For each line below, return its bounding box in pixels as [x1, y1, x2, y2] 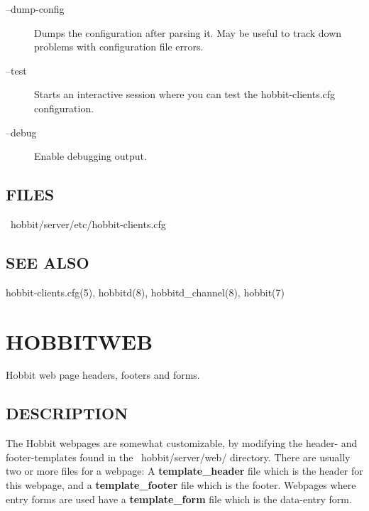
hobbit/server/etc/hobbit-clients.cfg [10, 216, 166, 231]
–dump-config [6, 1, 65, 16]
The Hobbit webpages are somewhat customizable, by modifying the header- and [6, 436, 358, 451]
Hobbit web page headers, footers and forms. [6, 367, 200, 382]
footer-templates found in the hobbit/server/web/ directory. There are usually [6, 449, 351, 464]
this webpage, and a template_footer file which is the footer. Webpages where [6, 478, 356, 493]
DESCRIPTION [6, 402, 128, 424]
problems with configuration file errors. [34, 39, 204, 54]
